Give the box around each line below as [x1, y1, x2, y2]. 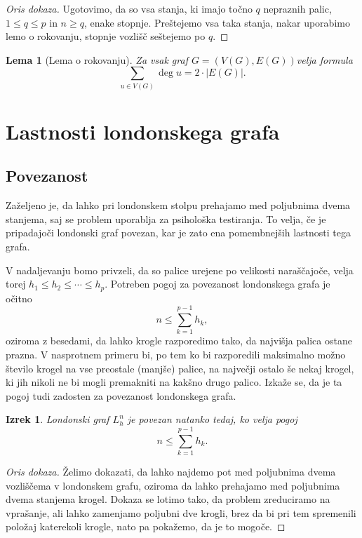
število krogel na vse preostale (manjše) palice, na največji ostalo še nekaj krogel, [6, 361, 354, 375]
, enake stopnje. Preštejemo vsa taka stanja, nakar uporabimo [83, 15, 350, 29]
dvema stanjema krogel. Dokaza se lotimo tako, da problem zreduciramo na [6, 492, 330, 506]
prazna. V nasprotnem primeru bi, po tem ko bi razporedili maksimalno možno [6, 347, 346, 362]
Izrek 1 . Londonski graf [6, 412, 109, 426]
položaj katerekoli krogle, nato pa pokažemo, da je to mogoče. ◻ [6, 519, 286, 534]
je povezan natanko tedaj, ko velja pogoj [127, 412, 297, 426]
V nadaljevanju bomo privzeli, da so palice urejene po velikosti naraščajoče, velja [6, 262, 354, 277]
